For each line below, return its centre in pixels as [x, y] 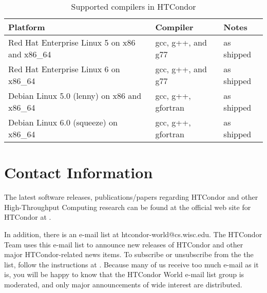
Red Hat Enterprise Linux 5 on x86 [72, 42]
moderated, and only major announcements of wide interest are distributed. [123, 284]
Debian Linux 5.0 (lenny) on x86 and [75, 96]
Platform [27, 27]
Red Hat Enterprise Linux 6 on [64, 69]
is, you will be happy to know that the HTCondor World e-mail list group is [124, 274]
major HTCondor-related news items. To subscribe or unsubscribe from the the [129, 254]
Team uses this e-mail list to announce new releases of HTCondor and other [124, 244]
